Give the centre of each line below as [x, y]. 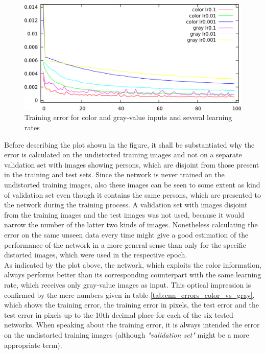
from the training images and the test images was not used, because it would [124, 214]
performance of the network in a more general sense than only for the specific [125, 244]
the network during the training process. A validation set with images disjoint [126, 205]
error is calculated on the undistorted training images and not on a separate [123, 155]
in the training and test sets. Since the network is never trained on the [114, 174]
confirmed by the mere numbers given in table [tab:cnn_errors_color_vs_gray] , [129, 294]
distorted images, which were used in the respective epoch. [96, 255]
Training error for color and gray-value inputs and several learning [128, 117]
